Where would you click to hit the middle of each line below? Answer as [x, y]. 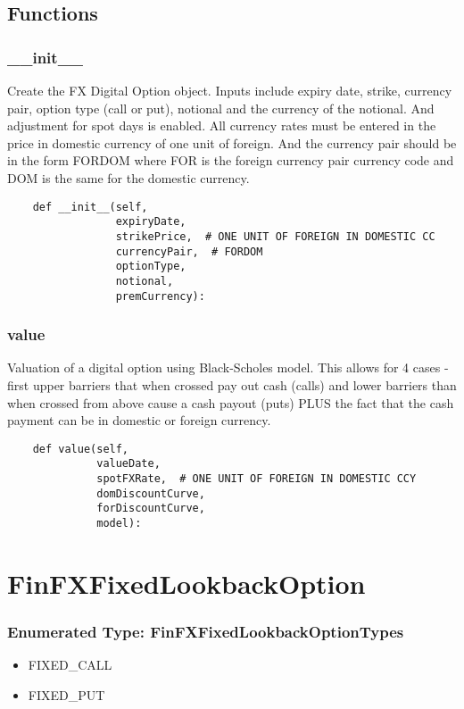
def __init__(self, [90, 207]
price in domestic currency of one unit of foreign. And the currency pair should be [232, 142]
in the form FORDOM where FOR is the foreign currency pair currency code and [231, 160]
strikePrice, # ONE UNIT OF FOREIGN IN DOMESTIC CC [275, 236]
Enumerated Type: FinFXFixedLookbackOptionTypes [206, 631]
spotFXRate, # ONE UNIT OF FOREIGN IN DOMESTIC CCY [257, 479]
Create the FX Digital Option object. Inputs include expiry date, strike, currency [230, 90]
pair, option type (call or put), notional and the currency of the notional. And [221, 108]
